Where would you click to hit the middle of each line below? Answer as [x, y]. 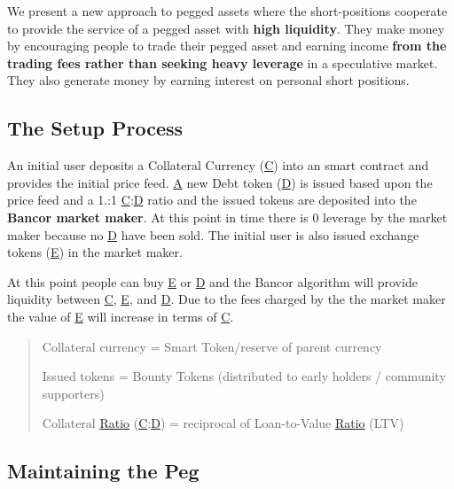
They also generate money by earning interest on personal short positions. [208, 80]
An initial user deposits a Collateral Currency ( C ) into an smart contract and [218, 165]
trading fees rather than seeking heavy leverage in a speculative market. [223, 62]
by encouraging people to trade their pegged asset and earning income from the [227, 46]
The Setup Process [95, 128]
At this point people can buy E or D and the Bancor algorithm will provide [212, 281]
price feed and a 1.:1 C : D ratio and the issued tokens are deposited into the [212, 200]
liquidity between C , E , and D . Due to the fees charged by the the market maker [227, 299]
